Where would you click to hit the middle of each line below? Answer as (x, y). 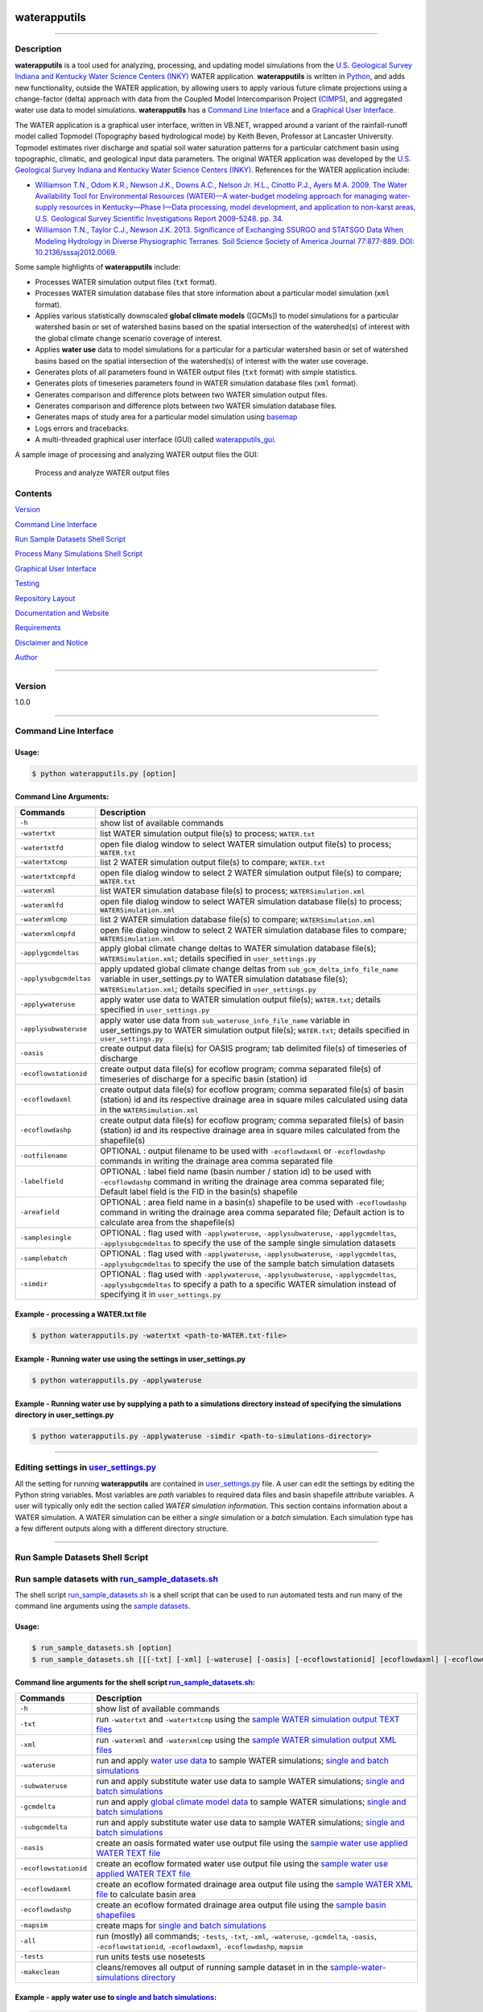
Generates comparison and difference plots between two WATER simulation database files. (186, 406)
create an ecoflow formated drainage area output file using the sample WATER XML (255, 1884)
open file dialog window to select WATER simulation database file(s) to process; (251, 901)
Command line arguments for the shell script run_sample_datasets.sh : (135, 1683)
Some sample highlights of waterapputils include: (98, 267)
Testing (27, 583)
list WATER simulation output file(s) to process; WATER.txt (208, 833)
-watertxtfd (41, 848)
